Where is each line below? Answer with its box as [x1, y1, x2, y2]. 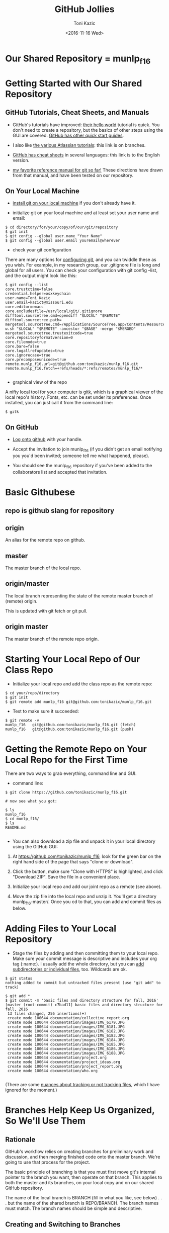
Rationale [5, 1135, 36, 1143]
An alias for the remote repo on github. [5, 537, 86, 543]
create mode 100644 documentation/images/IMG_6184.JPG [7, 1037, 125, 1043]
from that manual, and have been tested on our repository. [12, 172, 134, 178]
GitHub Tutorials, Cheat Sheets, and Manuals [5, 108, 149, 117]
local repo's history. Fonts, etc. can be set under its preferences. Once [5, 394, 151, 400]
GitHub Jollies [54, 4, 115, 15]
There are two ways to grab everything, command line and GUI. [5, 770, 137, 776]
